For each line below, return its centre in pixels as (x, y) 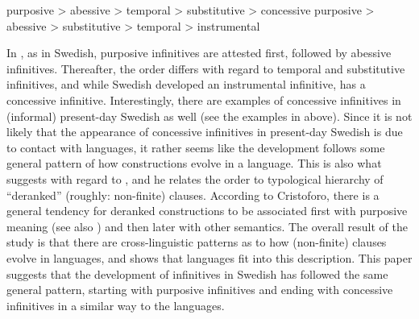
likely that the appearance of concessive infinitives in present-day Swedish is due (205, 132)
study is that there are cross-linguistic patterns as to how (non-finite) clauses (197, 242)
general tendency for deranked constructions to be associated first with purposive (207, 211)
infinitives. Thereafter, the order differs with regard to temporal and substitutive (206, 68)
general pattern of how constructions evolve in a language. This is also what (194, 163)
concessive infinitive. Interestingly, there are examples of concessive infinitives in (204, 99)
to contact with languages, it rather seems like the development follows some (196, 147)
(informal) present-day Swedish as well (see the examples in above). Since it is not (209, 116)
